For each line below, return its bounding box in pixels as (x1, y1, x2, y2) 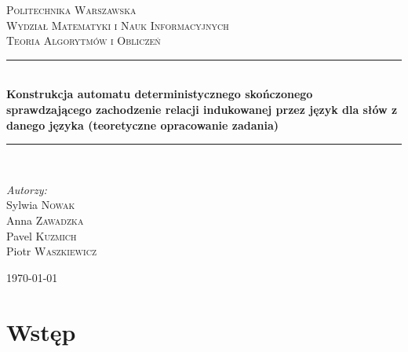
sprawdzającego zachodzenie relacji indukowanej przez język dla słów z (6, 101, 398, 117)
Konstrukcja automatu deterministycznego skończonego (6, 86, 313, 102)
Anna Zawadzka (6, 211, 84, 228)
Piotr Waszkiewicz (6, 243, 97, 259)
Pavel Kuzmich (6, 227, 77, 244)
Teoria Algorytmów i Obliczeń (6, 32, 161, 49)
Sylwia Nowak (6, 196, 75, 213)
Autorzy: (6, 181, 47, 197)
